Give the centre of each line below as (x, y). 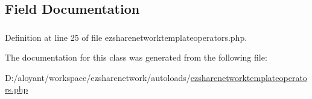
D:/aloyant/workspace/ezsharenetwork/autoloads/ (98, 77)
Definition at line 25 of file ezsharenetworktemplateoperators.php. (126, 37)
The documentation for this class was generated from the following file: (136, 57)
